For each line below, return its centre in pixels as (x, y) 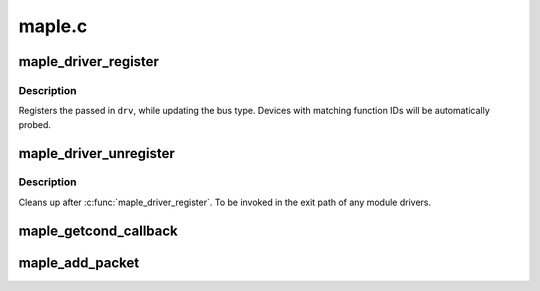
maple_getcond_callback (98, 230)
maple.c (53, 26)
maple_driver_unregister (96, 153)
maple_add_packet (79, 262)
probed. (35, 124)
